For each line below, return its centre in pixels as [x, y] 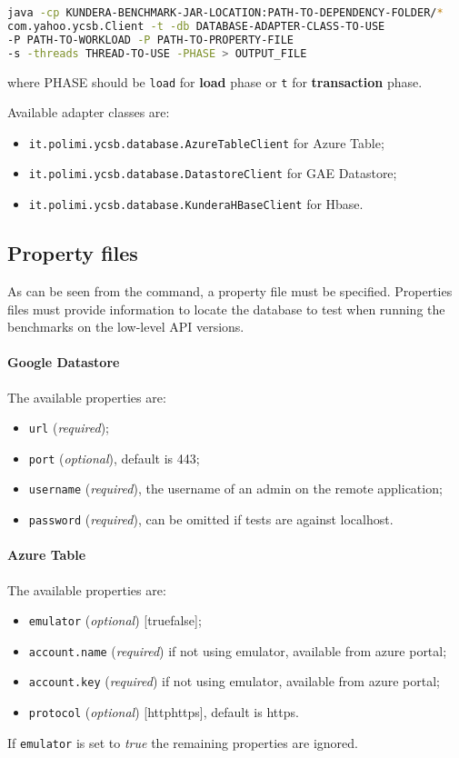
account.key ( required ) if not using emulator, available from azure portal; [234, 681]
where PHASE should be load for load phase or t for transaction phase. [215, 81]
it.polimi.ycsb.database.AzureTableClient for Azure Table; [206, 142]
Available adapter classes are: [89, 112]
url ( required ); [69, 428]
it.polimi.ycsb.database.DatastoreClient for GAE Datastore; [213, 173]
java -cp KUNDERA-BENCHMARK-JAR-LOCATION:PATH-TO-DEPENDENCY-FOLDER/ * [225, 13]
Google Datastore [64, 362]
